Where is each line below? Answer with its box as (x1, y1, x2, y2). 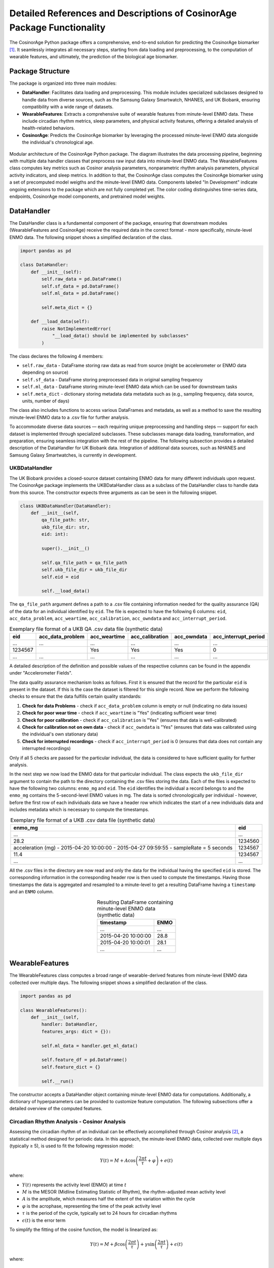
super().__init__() (41, 545, 90, 551)
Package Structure (9, 66, 70, 76)
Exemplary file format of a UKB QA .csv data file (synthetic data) (9, 625, 163, 632)
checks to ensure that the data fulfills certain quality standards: (9, 693, 142, 699)
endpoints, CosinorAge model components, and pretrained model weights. (9, 193, 165, 199)
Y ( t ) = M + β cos (90, 1241, 125, 1247)
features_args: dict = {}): (41, 1029, 112, 1034)
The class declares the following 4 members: (9, 353, 104, 359)
